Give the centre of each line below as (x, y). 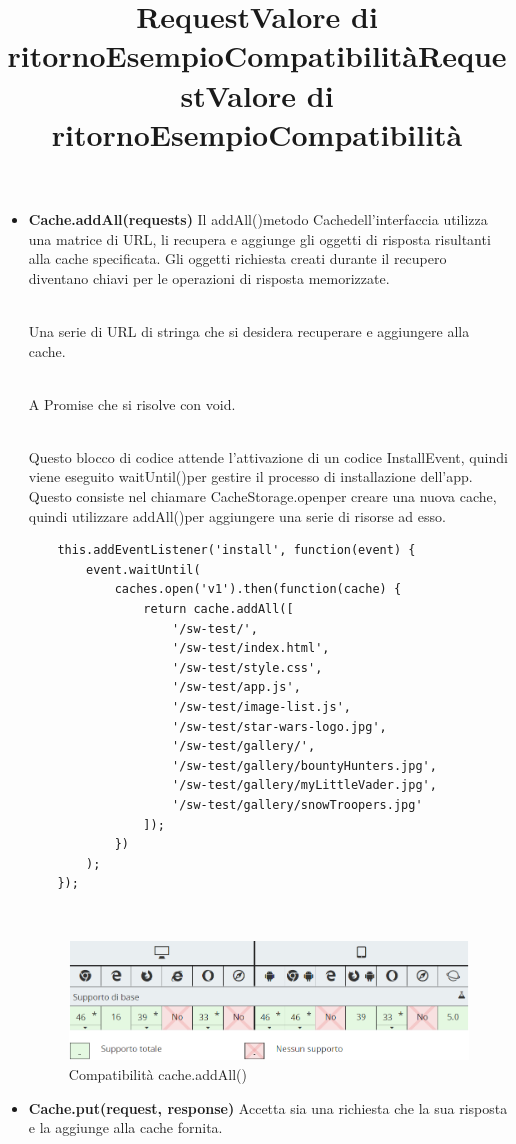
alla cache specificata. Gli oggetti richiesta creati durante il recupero (237, 258)
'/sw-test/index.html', (250, 648)
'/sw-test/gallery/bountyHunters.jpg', (304, 765)
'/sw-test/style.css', (247, 667)
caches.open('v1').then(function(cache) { (258, 589)
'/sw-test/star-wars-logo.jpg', (279, 726)
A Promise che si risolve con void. (132, 403)
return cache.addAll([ (218, 609)
